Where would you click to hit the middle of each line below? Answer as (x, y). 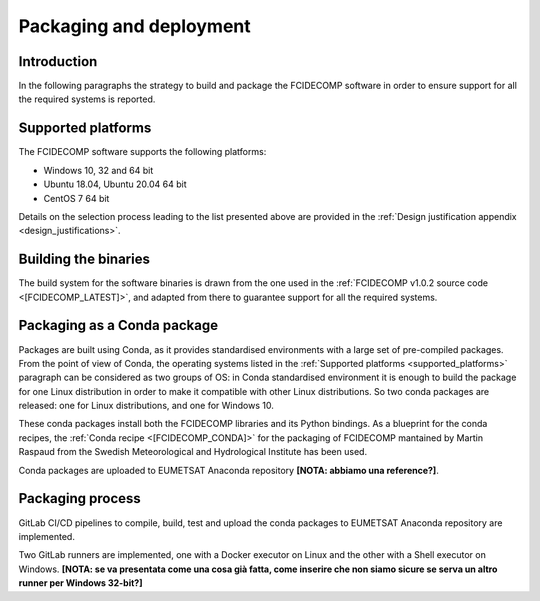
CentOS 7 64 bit (76, 198)
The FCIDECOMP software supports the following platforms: (142, 152)
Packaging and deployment (135, 26)
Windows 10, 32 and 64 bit (98, 170)
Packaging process (80, 498)
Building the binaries (84, 259)
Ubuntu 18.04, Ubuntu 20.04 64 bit (115, 184)
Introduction (58, 61)
